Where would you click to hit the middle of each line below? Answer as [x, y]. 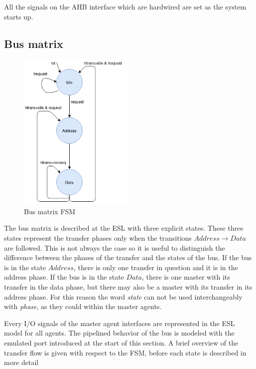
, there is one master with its [186, 277]
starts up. [19, 16]
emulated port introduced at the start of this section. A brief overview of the [121, 342]
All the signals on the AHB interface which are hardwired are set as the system [125, 6]
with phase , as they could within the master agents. [83, 306]
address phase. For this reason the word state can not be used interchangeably [123, 296]
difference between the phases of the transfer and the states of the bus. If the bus [128, 257]
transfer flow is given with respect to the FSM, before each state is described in [125, 352]
